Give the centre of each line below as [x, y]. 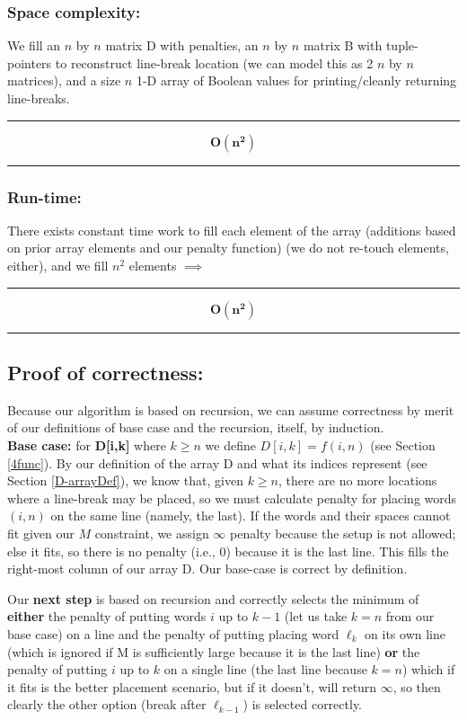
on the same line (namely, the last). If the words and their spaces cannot [251, 516]
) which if [428, 669]
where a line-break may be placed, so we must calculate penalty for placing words [232, 498]
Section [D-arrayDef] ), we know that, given [125, 480]
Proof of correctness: [106, 372]
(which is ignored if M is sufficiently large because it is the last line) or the [214, 651]
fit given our [41, 533]
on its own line [405, 633]
